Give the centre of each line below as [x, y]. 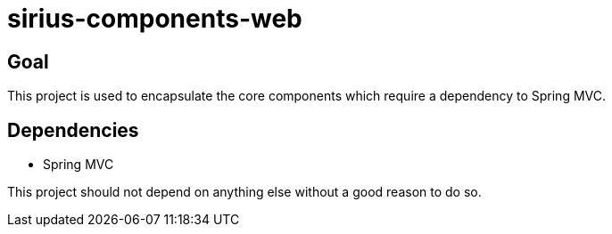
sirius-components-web [155, 19]
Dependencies [73, 130]
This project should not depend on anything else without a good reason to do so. [244, 192]
